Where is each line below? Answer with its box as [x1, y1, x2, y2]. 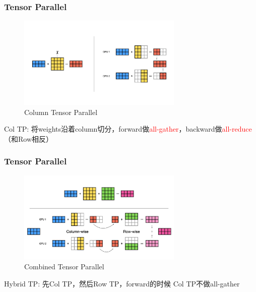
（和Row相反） [4, 133, 53, 144]
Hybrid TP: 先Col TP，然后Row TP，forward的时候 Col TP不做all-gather [4, 278, 240, 288]
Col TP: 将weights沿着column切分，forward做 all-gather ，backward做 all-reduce [4, 124, 252, 134]
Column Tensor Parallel [24, 106, 98, 117]
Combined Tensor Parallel [24, 261, 104, 272]
